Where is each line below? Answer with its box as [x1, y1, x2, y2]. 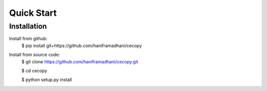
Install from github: [9, 36, 48, 42]
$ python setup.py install [21, 77, 72, 83]
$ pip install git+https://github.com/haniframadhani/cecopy [21, 43, 142, 48]
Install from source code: [9, 52, 60, 58]
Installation [9, 22, 47, 31]
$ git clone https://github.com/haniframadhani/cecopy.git [21, 58, 138, 64]
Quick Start [9, 7, 57, 18]
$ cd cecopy [21, 67, 47, 74]
